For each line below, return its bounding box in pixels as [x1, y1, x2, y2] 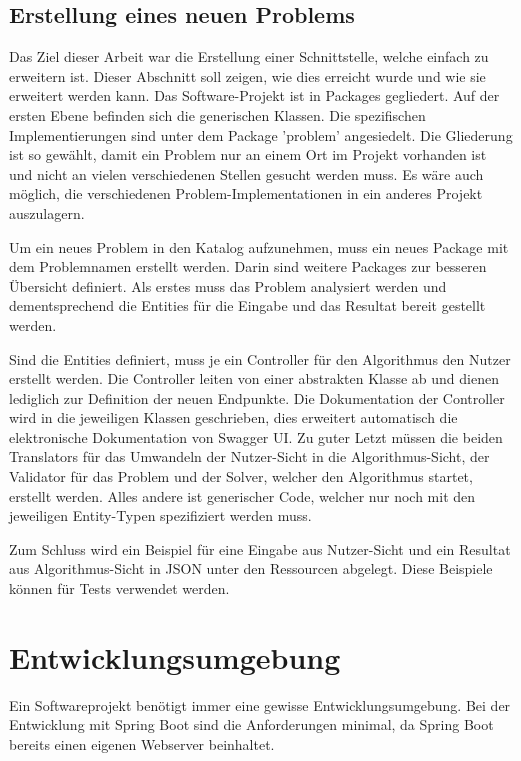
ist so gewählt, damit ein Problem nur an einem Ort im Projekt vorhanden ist [9, 144, 487, 165]
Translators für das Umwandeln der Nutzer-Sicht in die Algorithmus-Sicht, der [9, 446, 490, 467]
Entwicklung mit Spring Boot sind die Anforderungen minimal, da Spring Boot [9, 714, 494, 735]
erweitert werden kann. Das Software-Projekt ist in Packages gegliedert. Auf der [9, 85, 500, 106]
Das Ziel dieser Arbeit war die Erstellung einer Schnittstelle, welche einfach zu [9, 46, 489, 67]
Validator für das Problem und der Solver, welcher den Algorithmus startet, [9, 466, 473, 487]
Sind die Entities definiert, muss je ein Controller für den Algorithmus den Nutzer [9, 348, 511, 369]
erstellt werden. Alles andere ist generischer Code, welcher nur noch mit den [9, 485, 476, 506]
